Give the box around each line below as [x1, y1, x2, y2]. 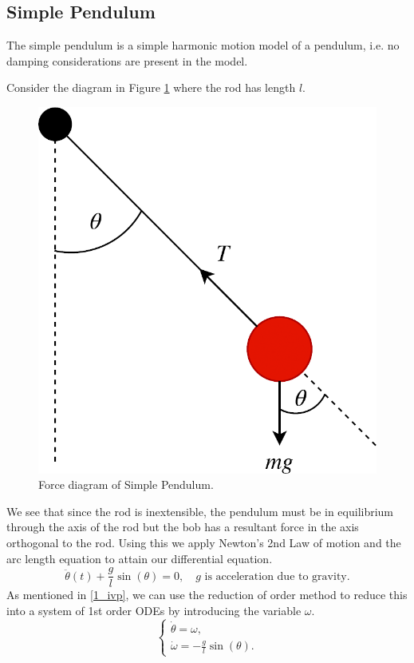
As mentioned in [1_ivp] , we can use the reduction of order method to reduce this [6, 586, 408, 603]
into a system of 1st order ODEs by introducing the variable [6, 601, 302, 618]
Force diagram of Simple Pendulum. [38, 476, 214, 493]
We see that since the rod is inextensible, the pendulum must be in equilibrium [6, 502, 394, 519]
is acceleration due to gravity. [204, 570, 350, 582]
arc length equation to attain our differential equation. [6, 550, 273, 566]
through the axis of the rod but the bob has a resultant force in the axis [6, 518, 359, 535]
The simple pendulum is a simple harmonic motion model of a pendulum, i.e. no [6, 37, 400, 54]
